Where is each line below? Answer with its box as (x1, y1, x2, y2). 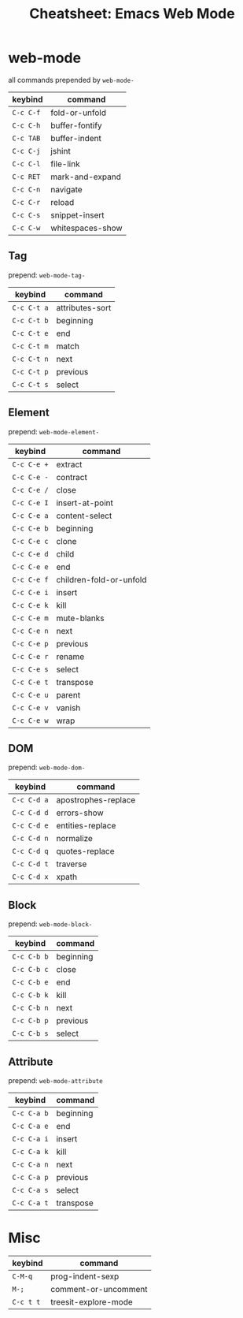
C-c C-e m (12, 613, 49, 623)
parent (56, 689, 81, 700)
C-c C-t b (12, 316, 49, 325)
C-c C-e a (12, 511, 49, 520)
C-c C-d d (12, 809, 49, 817)
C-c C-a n (12, 1160, 49, 1169)
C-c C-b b (12, 952, 49, 962)
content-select (56, 510, 112, 521)
